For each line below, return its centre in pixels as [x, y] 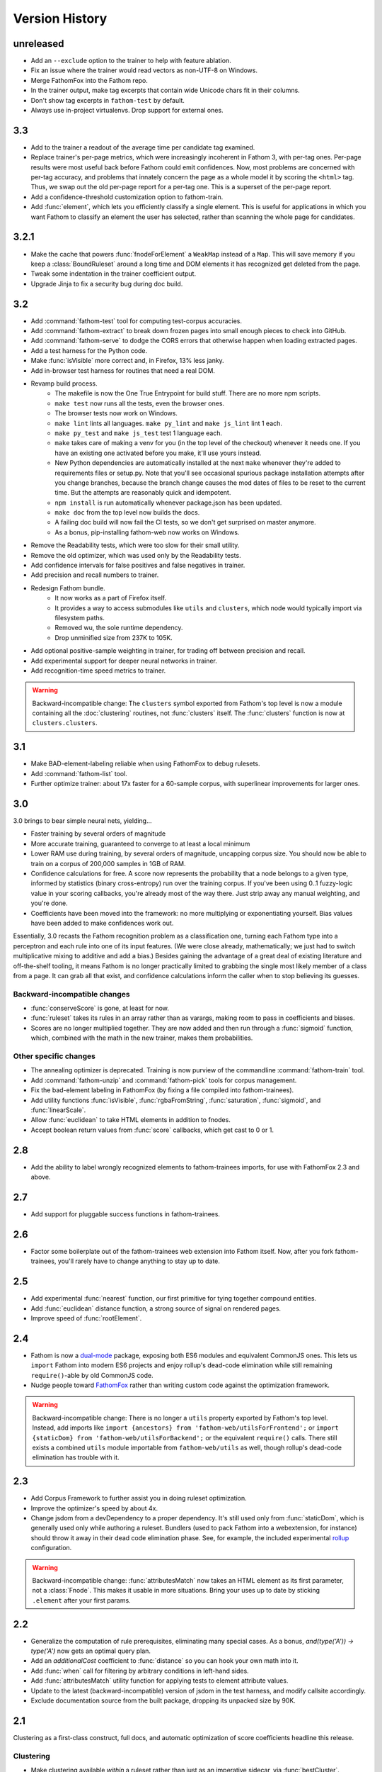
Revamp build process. [64, 383]
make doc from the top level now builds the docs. [127, 512]
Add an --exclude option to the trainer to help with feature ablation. [131, 61]
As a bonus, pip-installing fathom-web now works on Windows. [147, 532]
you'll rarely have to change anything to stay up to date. [139, 1261]
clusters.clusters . [65, 723]
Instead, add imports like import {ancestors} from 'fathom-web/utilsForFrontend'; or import [185, 1428]
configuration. [51, 1548]
